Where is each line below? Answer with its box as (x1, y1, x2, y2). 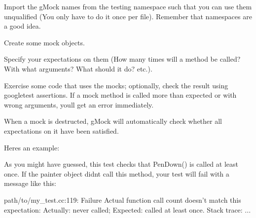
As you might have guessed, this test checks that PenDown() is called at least (4, 159, 238, 169)
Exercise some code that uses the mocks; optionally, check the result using (4, 80, 228, 90)
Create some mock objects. (4, 37, 85, 47)
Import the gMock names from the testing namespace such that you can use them (4, 1, 252, 11)
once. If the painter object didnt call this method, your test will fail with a (4, 168, 229, 179)
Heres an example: (4, 142, 60, 152)
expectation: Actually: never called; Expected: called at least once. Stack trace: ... (4, 204, 251, 215)
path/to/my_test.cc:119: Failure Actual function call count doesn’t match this (4, 194, 241, 205)
